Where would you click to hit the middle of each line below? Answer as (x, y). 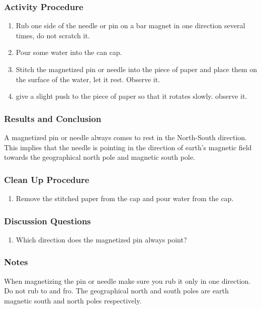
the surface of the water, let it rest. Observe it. (88, 79)
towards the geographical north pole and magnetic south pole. (100, 157)
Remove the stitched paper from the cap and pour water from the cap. (125, 198)
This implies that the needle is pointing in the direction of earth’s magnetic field (128, 147)
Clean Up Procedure (47, 179)
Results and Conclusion (53, 118)
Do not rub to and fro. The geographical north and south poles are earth (116, 291)
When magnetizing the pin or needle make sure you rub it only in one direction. (127, 281)
